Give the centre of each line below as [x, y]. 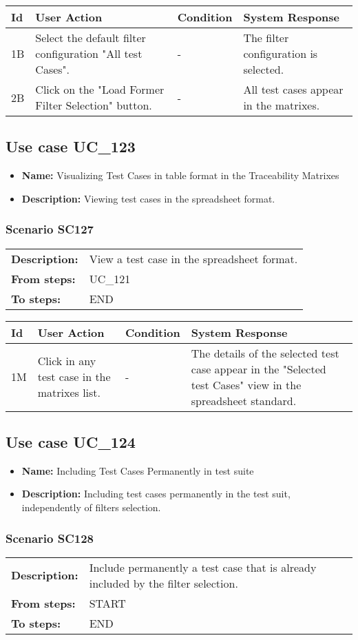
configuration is [281, 53]
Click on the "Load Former [100, 89]
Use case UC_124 [71, 442]
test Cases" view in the [246, 384]
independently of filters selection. [91, 507]
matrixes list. [69, 393]
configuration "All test [89, 53]
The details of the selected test [265, 353]
